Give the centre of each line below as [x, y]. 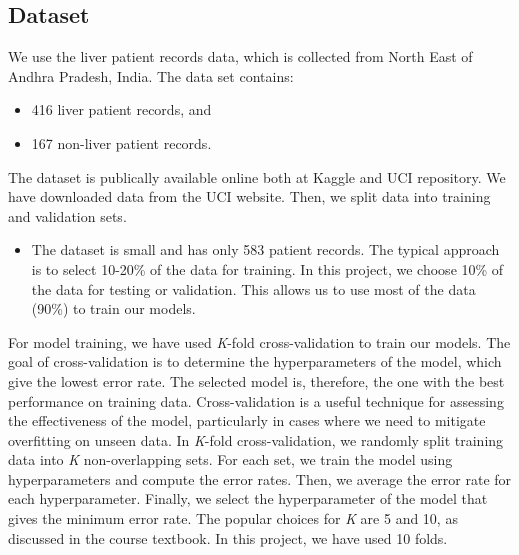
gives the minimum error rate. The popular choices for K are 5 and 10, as [233, 518]
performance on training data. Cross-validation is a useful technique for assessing [256, 400]
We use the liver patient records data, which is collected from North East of [240, 56]
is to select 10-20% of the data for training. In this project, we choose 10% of [267, 268]
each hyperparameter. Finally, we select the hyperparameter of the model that [248, 498]
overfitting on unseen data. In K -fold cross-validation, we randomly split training [256, 439]
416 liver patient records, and [121, 109]
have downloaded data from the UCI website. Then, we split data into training [249, 196]
